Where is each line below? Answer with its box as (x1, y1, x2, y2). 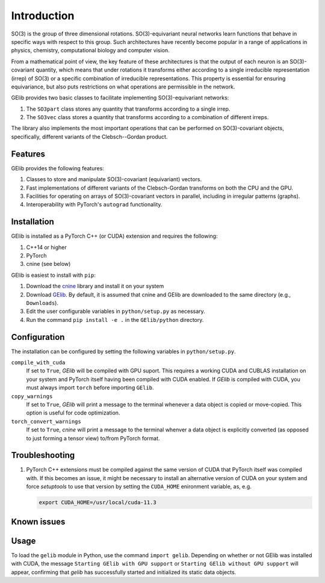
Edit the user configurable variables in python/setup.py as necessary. (26, 307, 206, 315)
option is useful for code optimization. (26, 409, 120, 416)
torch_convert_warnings (11, 418, 81, 425)
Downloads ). (26, 299, 58, 306)
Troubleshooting (11, 450, 75, 460)
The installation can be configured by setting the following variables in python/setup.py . (11, 348, 236, 355)
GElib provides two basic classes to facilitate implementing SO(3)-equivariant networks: (11, 94, 229, 102)
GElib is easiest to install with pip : (11, 271, 96, 279)
